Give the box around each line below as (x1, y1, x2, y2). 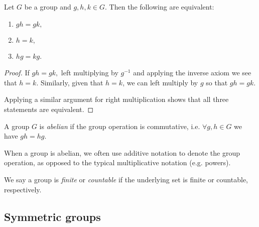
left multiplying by (61, 67, 118, 78)
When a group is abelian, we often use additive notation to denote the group (4, 147, 240, 158)
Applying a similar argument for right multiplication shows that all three (4, 94, 229, 104)
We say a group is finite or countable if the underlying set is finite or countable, (4, 174, 248, 184)
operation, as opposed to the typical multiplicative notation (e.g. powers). (4, 157, 231, 168)
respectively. (4, 184, 42, 194)
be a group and (24, 2, 71, 12)
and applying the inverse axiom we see (133, 67, 251, 78)
